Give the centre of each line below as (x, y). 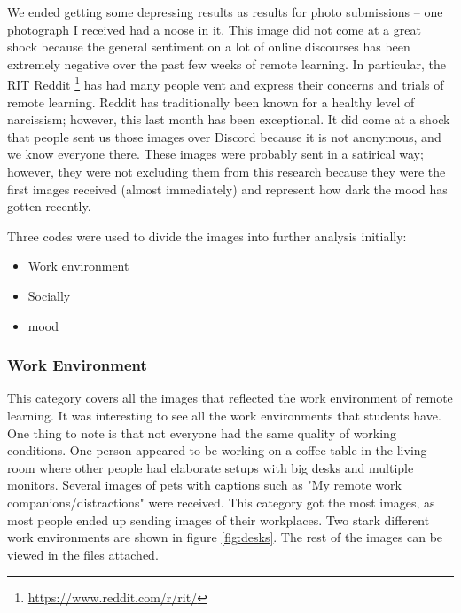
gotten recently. (49, 206)
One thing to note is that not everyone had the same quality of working (202, 432)
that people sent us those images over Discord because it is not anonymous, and (224, 136)
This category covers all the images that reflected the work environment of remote (230, 398)
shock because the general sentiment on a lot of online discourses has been (209, 47)
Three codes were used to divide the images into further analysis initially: (207, 236)
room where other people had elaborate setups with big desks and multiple (211, 467)
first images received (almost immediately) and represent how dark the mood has (227, 189)
